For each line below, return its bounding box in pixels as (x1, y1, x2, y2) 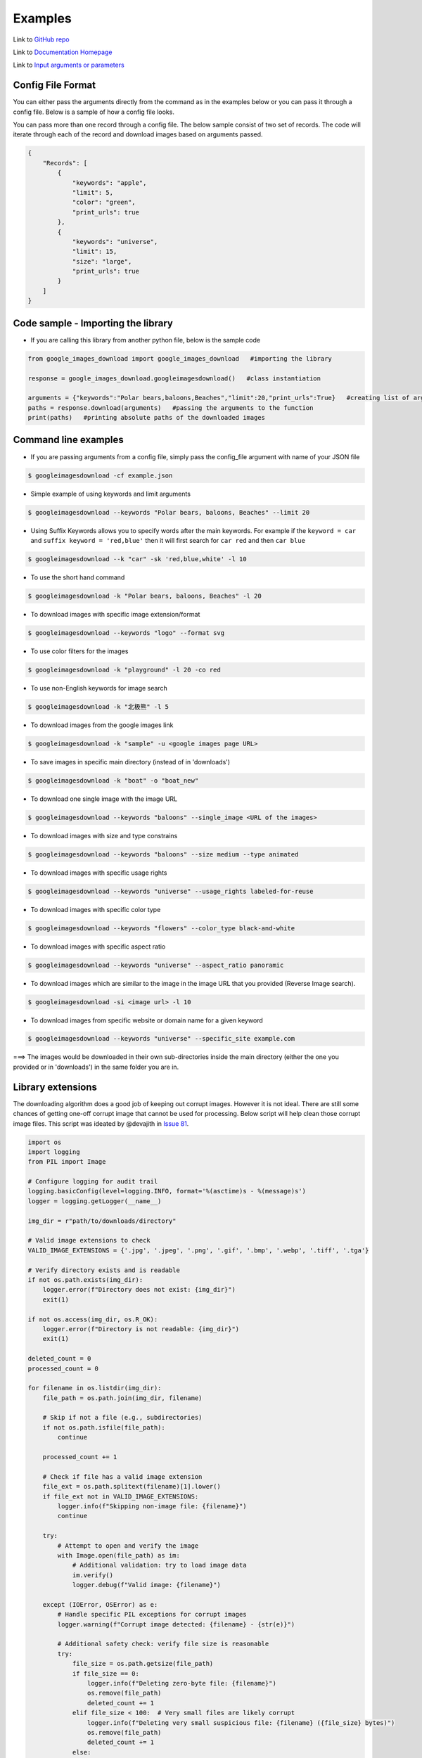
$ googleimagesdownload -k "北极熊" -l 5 (27, 702, 169, 710)
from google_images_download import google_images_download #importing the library (27, 354, 332, 362)
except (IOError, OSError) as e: (42, 1600, 158, 1608)
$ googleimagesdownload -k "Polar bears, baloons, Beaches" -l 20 (27, 591, 262, 600)
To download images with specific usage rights (30, 868, 167, 877)
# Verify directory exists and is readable (27, 1266, 181, 1274)
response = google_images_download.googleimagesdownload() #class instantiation (27, 374, 321, 383)
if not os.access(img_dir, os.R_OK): (27, 1315, 158, 1323)
